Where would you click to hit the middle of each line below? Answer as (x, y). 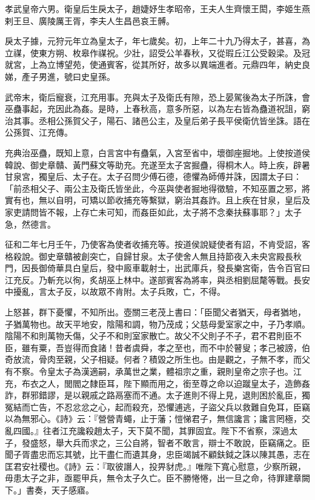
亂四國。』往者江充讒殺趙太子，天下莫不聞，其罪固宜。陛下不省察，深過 (147, 430)
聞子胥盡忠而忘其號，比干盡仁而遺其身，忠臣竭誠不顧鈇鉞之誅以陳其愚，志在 (157, 454)
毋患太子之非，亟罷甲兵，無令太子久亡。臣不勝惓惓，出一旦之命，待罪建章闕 (157, 478)
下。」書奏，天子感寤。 (49, 489)
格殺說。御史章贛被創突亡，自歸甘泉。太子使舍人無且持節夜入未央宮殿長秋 (153, 256)
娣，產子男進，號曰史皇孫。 (60, 76)
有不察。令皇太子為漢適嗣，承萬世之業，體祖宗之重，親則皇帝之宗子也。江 (153, 371)
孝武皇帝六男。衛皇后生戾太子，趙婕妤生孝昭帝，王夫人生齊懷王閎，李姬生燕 (157, 8)
